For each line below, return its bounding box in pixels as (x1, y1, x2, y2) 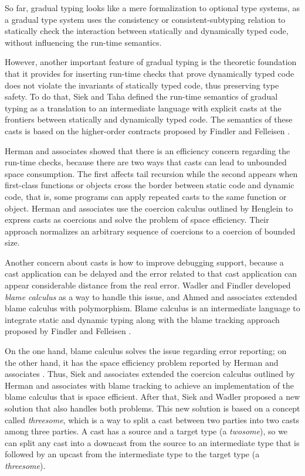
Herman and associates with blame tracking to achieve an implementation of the (5, 379, 294, 391)
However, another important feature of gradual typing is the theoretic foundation (5, 56, 297, 68)
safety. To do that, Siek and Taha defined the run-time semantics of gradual (5, 90, 278, 103)
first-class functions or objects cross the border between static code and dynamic (5, 179, 294, 191)
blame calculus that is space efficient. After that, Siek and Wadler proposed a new (5, 390, 300, 403)
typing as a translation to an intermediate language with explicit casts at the (5, 101, 282, 114)
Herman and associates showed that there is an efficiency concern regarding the (5, 144, 290, 157)
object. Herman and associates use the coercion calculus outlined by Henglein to (5, 202, 293, 214)
